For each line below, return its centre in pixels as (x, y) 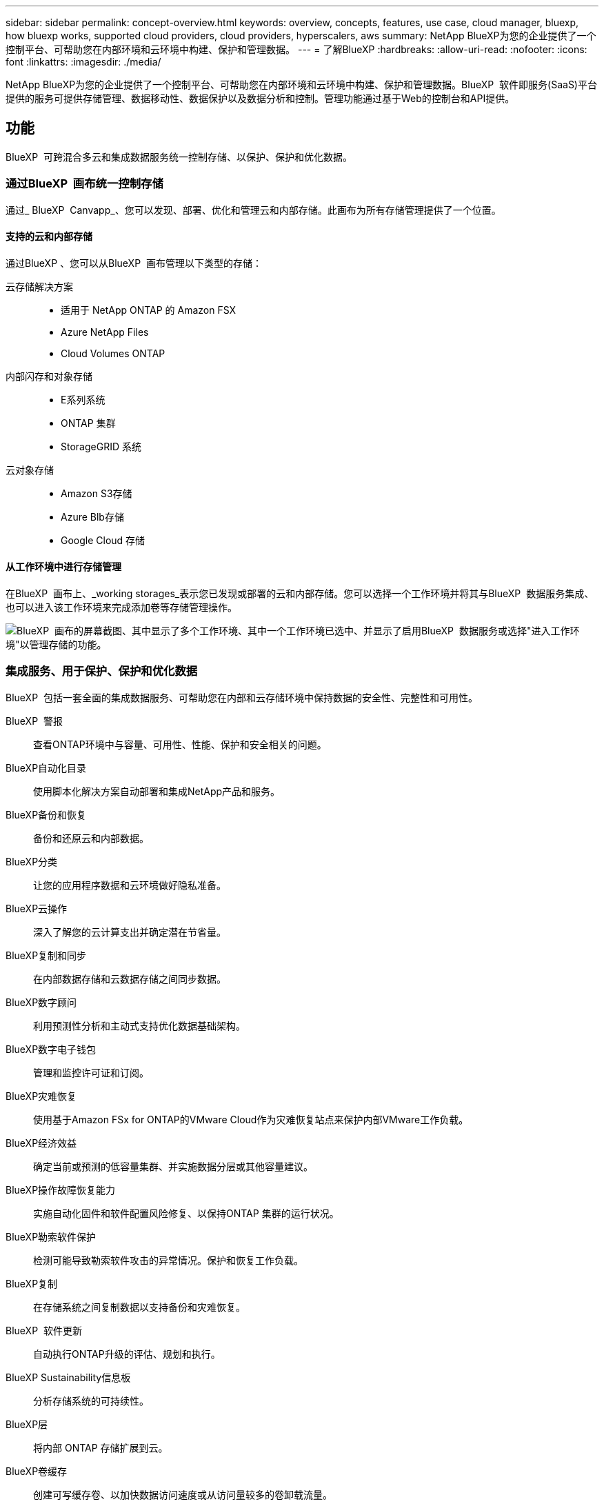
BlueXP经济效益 (41, 1143)
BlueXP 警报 (34, 721)
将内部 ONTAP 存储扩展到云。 (101, 1447)
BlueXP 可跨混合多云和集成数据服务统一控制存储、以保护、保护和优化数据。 (179, 157)
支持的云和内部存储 (49, 237)
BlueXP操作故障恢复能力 (61, 1189)
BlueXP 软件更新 (44, 1330)
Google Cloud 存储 (103, 540)
